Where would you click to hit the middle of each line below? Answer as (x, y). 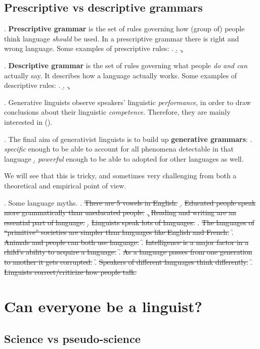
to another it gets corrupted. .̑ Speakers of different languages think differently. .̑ (128, 262)
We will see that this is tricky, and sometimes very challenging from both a (120, 176)
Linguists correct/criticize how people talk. (71, 271)
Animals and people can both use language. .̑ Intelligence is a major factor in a (126, 242)
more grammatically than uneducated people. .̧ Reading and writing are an (120, 212)
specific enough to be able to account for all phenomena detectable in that (119, 149)
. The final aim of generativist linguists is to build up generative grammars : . (128, 139)
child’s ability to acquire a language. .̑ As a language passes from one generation (128, 252)
